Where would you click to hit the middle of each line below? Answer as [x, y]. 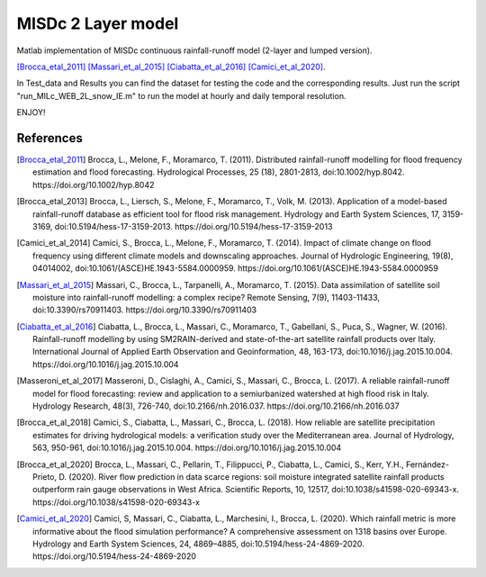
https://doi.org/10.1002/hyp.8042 [94, 185]
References [49, 138]
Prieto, [45, 477]
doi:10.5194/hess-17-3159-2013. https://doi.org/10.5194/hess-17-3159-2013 [193, 226]
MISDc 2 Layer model [98, 23]
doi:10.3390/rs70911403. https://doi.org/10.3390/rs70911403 [144, 310]
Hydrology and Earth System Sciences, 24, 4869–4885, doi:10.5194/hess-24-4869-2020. [198, 544]
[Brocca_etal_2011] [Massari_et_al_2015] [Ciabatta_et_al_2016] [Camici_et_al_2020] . [171, 67]
